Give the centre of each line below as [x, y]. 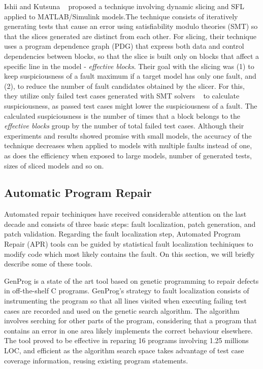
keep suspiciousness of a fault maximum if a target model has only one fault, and [130, 76]
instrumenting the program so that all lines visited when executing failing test [126, 301]
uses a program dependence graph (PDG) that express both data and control [124, 46]
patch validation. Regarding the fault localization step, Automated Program [122, 234]
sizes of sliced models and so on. [54, 165]
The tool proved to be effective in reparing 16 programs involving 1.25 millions [126, 340]
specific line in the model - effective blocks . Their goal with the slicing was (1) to [129, 66]
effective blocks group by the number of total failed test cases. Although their [124, 126]
